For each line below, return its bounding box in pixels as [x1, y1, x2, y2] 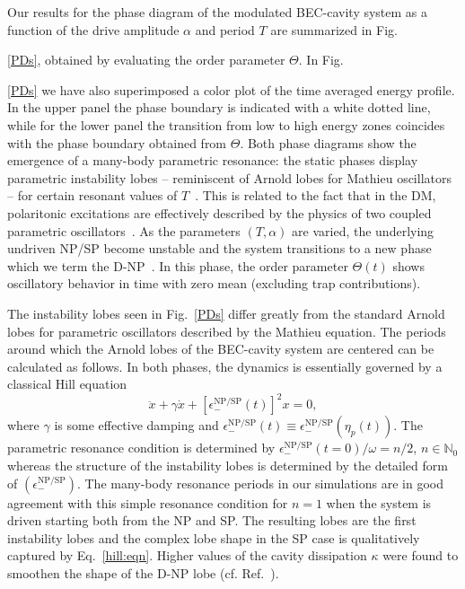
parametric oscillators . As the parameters [7, 221, 241, 240]
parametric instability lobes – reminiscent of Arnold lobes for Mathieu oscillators [7, 168, 452, 187]
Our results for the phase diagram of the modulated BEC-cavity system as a [7, 3, 428, 21]
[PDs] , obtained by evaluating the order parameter [7, 50, 285, 69]
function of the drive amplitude [7, 20, 180, 39]
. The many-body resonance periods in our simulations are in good [76, 473, 443, 492]
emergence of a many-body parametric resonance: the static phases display [7, 151, 418, 170]
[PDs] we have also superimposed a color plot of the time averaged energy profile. [7, 80, 455, 99]
